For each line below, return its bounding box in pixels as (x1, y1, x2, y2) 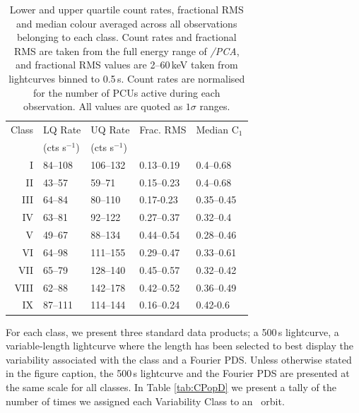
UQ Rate (90, 122, 130, 136)
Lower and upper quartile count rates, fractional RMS (9, 2, 244, 16)
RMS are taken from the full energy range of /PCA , (13, 43, 240, 58)
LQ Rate (43, 122, 81, 136)
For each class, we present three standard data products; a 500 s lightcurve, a (6, 324, 339, 339)
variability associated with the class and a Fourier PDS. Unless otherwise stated (6, 352, 352, 366)
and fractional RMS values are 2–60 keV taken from (15, 57, 238, 72)
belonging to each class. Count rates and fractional (16, 30, 237, 44)
